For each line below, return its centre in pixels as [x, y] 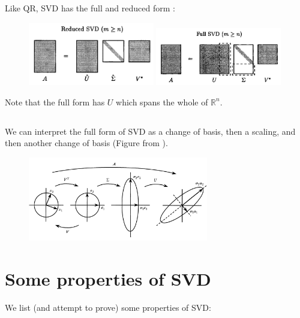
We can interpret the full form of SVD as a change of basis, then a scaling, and [150, 131]
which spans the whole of [162, 102]
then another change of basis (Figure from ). [86, 143]
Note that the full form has [55, 102]
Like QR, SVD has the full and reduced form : [90, 8]
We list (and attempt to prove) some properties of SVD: [108, 307]
